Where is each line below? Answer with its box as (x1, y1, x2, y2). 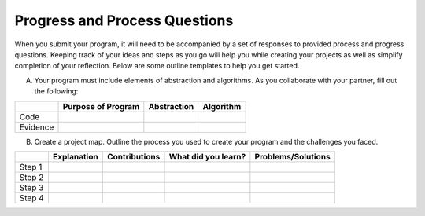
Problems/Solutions (254, 151, 331, 162)
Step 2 (19, 171, 44, 182)
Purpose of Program (62, 101, 140, 112)
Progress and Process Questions (14, 12, 234, 29)
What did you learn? (168, 151, 246, 162)
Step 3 (19, 181, 44, 192)
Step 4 (19, 192, 45, 203)
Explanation (52, 151, 98, 162)
